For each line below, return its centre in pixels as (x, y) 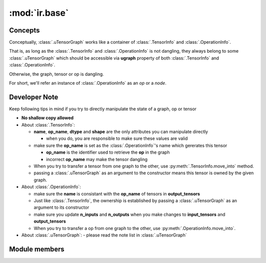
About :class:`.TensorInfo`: (48, 125)
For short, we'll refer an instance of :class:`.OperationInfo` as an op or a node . (88, 83)
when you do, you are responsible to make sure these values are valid (117, 138)
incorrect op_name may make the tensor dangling (97, 159)
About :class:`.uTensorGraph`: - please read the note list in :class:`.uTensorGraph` (104, 235)
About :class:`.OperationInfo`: (51, 187)
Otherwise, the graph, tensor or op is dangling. (57, 74)
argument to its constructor (62, 207)
